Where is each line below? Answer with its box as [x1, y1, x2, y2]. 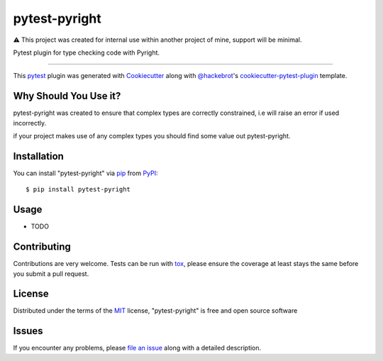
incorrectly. [13, 118, 47, 127]
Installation [13, 150, 64, 162]
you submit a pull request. [13, 270, 89, 278]
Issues [13, 325, 43, 337]
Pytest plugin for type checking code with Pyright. [13, 48, 160, 57]
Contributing [13, 241, 71, 253]
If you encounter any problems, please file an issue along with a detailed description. [13, 344, 262, 352]
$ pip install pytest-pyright [26, 185, 131, 194]
